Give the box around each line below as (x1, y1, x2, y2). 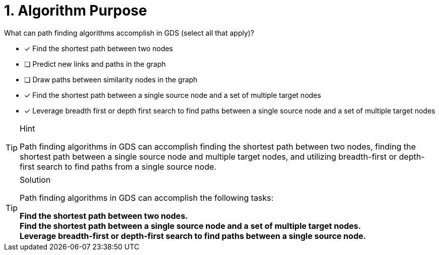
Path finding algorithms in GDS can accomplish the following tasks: (20, 192, 274, 203)
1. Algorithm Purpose (4, 2, 147, 19)
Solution (20, 174, 51, 185)
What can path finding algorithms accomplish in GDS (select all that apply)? (4, 28, 254, 37)
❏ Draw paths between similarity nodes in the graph (24, 75, 198, 84)
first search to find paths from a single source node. (20, 161, 216, 172)
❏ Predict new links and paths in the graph (24, 59, 166, 68)
